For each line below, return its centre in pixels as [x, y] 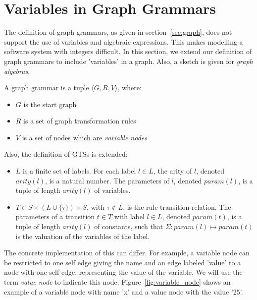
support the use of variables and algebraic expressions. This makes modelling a [124, 41]
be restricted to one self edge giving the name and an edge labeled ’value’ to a [123, 262]
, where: [129, 88]
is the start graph [50, 104]
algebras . [17, 71]
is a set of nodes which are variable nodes [84, 137]
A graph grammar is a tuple [47, 88]
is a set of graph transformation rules [80, 121]
